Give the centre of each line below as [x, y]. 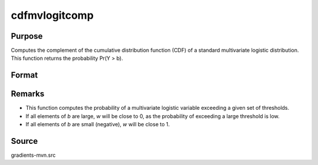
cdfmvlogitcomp [52, 15]
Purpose [27, 36]
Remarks [28, 94]
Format [24, 75]
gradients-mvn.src [33, 155]
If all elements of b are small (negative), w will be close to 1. [98, 124]
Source [24, 141]
